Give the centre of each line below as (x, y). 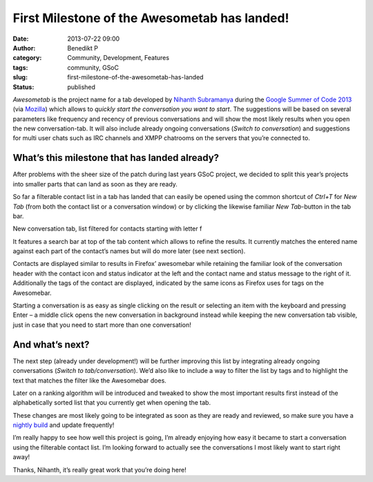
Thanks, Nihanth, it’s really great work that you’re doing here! (99, 470)
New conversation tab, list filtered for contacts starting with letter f (107, 229)
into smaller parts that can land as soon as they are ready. (95, 184)
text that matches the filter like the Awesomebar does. (90, 380)
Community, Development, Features (118, 58)
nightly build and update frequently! (64, 425)
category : (27, 58)
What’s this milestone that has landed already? (116, 158)
